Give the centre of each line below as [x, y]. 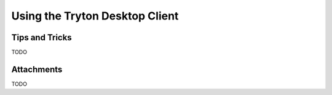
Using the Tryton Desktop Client [95, 16]
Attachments [37, 69]
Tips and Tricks [41, 37]
